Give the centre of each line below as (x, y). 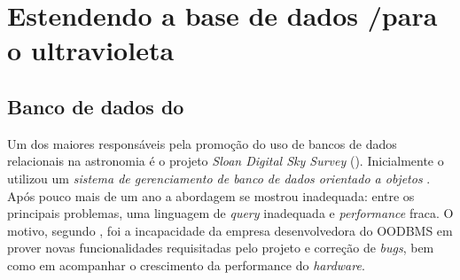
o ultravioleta (91, 50)
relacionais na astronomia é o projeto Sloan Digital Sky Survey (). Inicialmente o (226, 161)
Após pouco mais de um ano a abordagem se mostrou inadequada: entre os (211, 195)
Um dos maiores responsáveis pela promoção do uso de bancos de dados (202, 143)
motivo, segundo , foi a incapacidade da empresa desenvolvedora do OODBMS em (230, 230)
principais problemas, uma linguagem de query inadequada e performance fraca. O (230, 213)
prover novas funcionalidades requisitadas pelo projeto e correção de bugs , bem (221, 248)
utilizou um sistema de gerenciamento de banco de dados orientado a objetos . (219, 178)
